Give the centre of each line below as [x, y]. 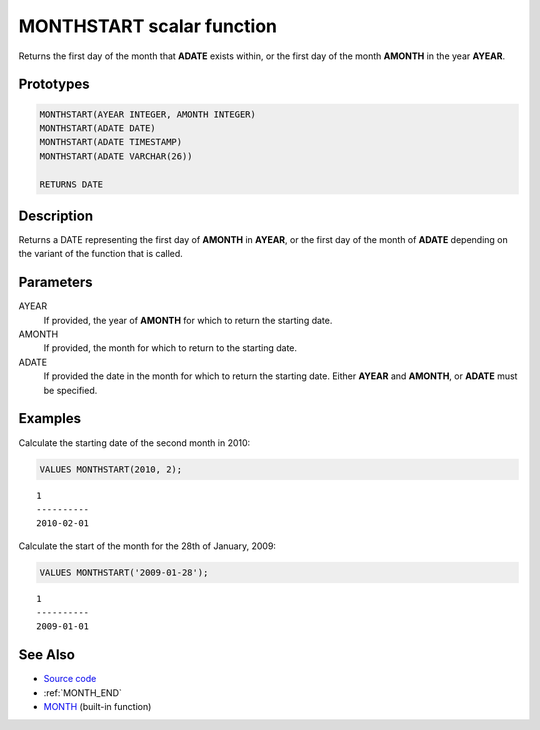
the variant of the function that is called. [101, 254]
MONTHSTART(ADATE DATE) [98, 128]
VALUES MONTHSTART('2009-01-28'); [124, 572]
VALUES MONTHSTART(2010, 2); [111, 469]
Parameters [55, 282]
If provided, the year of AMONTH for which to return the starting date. [188, 320]
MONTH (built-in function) [97, 707]
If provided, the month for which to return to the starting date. [170, 348]
